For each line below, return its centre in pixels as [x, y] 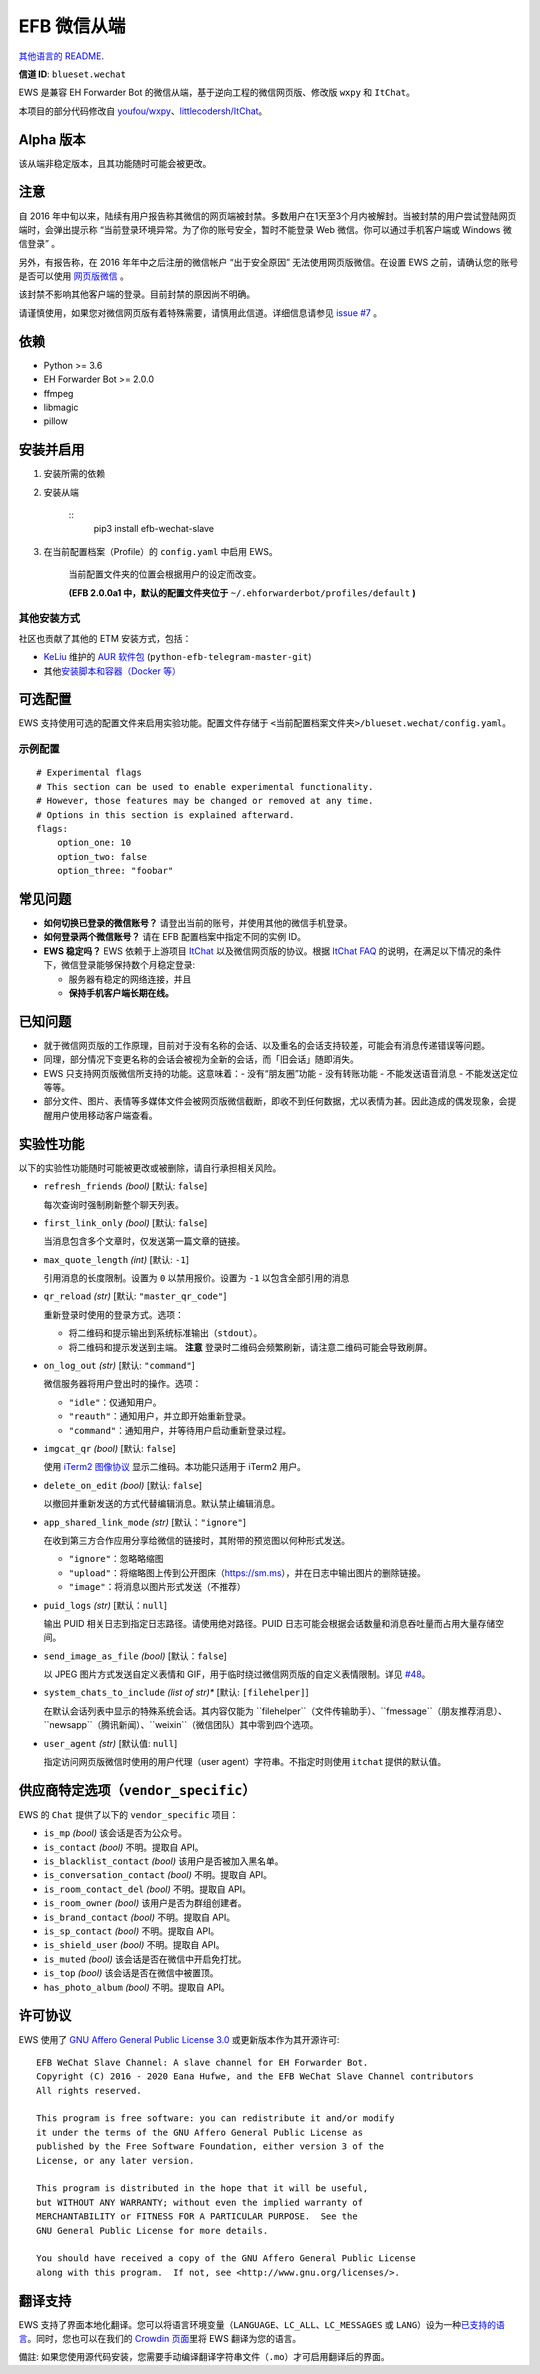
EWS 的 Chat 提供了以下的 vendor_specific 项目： [128, 1814]
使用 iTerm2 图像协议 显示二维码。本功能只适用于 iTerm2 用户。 [175, 1467]
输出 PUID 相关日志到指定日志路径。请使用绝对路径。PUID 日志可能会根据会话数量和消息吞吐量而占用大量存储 [269, 1623]
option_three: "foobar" [115, 871]
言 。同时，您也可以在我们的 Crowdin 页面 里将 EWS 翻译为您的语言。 [160, 2339]
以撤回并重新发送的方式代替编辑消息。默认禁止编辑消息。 [161, 1504]
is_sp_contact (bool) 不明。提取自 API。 [131, 1931]
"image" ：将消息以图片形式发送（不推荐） [157, 1587]
